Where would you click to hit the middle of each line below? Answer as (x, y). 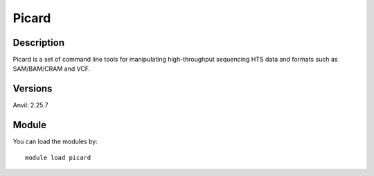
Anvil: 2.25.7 (30, 105)
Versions (33, 89)
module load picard (58, 157)
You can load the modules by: (55, 141)
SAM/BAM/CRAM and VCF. (52, 69)
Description (39, 43)
